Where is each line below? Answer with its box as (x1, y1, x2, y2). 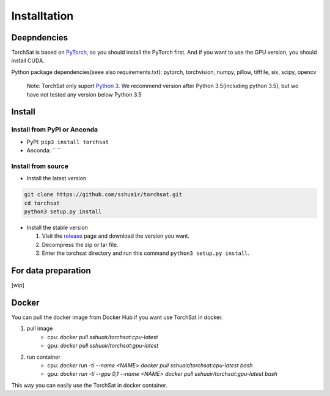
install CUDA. (11, 57, 45, 64)
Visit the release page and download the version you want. (42, 232, 189, 240)
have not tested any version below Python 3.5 (26, 90, 142, 98)
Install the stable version (26, 224, 89, 232)
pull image (26, 324, 53, 332)
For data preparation (11, 266, 91, 276)
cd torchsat (24, 199, 61, 207)
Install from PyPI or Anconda (11, 125, 98, 134)
